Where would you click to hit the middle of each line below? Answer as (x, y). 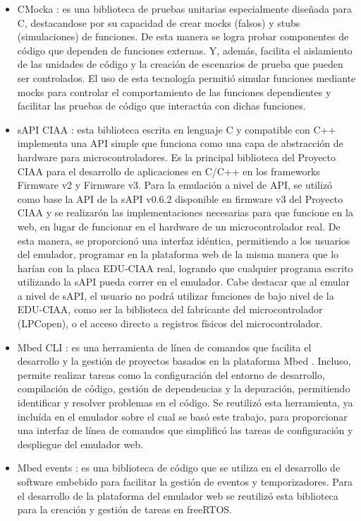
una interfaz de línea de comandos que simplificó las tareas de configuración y (185, 430)
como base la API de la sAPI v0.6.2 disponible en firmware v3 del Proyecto (180, 198)
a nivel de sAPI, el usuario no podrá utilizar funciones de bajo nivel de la (176, 295)
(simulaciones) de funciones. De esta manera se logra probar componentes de (183, 36)
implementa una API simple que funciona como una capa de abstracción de (180, 143)
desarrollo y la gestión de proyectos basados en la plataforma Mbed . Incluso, (184, 361)
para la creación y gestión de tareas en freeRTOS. (125, 509)
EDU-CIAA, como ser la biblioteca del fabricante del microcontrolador (170, 309)
